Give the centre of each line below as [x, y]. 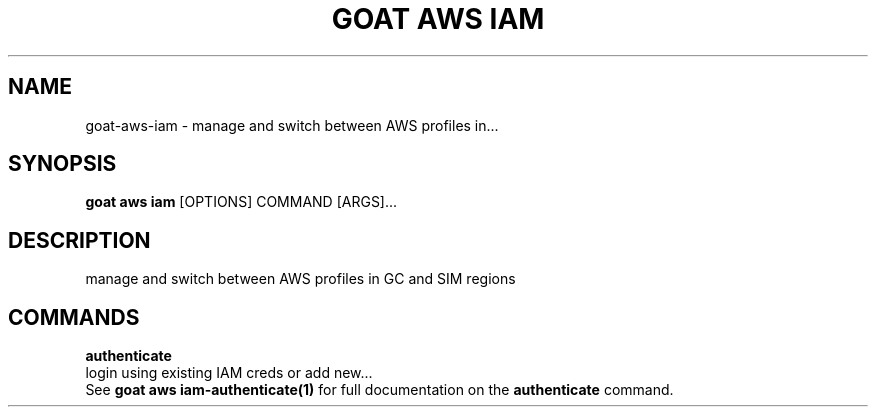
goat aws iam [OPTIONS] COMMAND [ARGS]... [241, 202]
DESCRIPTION [79, 240]
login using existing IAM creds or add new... [229, 373]
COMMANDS [74, 317]
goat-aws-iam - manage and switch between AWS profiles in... [292, 125]
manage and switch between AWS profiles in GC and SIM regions [300, 279]
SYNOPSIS [62, 164]
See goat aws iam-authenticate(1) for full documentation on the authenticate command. [379, 390]
